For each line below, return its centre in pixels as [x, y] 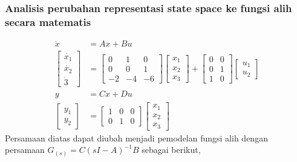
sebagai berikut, [171, 150]
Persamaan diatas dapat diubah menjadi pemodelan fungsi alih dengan [136, 138]
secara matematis [48, 21]
